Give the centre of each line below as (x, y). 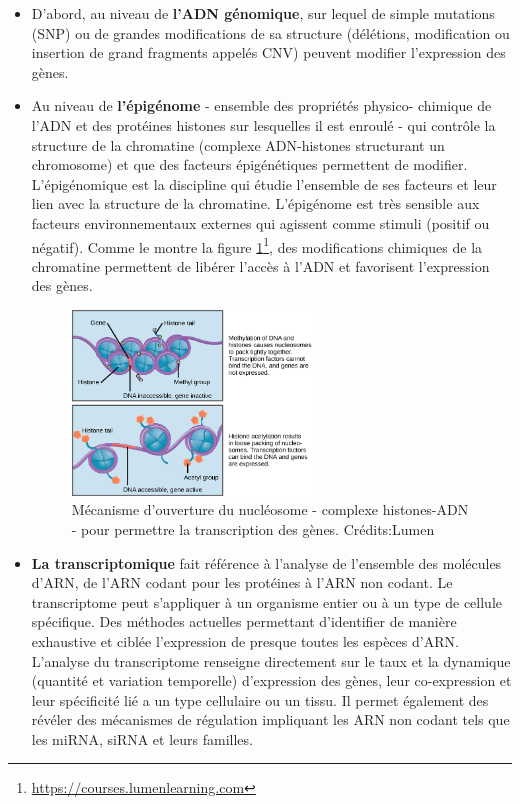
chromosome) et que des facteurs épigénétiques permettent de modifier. (249, 164)
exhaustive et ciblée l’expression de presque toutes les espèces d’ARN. (245, 640)
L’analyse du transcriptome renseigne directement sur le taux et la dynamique (271, 660)
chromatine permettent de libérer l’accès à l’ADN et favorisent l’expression (260, 265)
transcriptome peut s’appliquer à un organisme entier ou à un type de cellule (267, 601)
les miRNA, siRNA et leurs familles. (142, 738)
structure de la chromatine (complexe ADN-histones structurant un (238, 144)
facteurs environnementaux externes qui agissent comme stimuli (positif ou (260, 222)
